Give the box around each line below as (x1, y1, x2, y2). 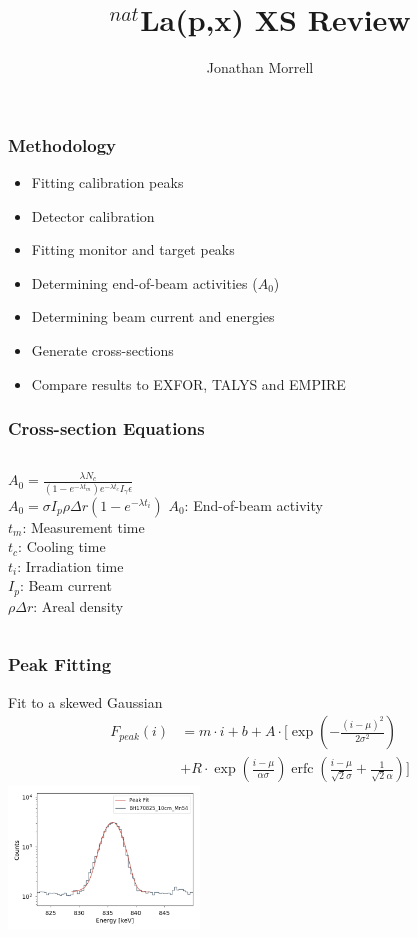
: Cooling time (18, 536, 106, 557)
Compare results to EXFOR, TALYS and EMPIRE (31, 373, 346, 394)
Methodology (8, 132, 117, 157)
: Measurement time (22, 516, 145, 537)
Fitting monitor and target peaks (31, 239, 235, 260)
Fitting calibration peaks (31, 172, 184, 193)
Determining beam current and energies (31, 306, 275, 327)
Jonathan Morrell (206, 57, 314, 78)
